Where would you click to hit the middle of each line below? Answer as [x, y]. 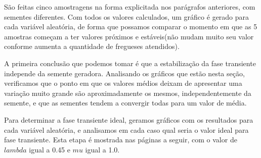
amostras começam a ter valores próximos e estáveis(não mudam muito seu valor [129, 36]
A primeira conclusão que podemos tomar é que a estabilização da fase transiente [130, 63]
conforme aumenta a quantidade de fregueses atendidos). [92, 46]
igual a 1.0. [102, 149]
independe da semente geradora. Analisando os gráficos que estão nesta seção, [124, 73]
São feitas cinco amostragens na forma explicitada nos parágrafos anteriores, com [130, 7]
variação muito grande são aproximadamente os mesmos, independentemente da [128, 93]
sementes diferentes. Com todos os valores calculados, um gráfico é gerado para [127, 16]
